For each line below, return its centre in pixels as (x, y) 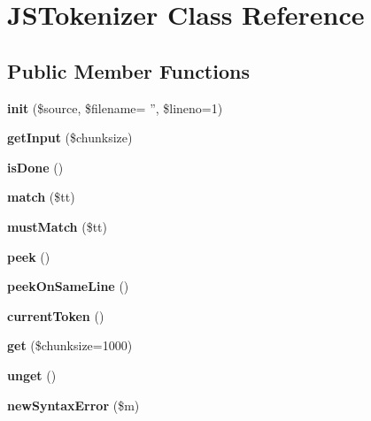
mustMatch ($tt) (58, 226)
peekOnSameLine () (68, 286)
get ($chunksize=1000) (70, 345)
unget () (32, 375)
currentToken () (56, 315)
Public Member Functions (128, 70)
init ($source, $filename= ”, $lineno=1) (115, 107)
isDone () (35, 167)
